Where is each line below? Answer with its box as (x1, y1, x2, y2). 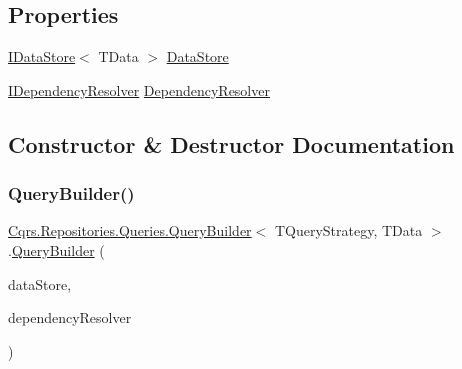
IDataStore (8, 46, 76, 67)
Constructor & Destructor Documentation (8, 128, 455, 159)
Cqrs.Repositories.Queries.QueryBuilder (8, 220, 252, 241)
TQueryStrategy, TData (274, 220, 423, 241)
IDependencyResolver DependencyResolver (8, 79, 270, 100)
